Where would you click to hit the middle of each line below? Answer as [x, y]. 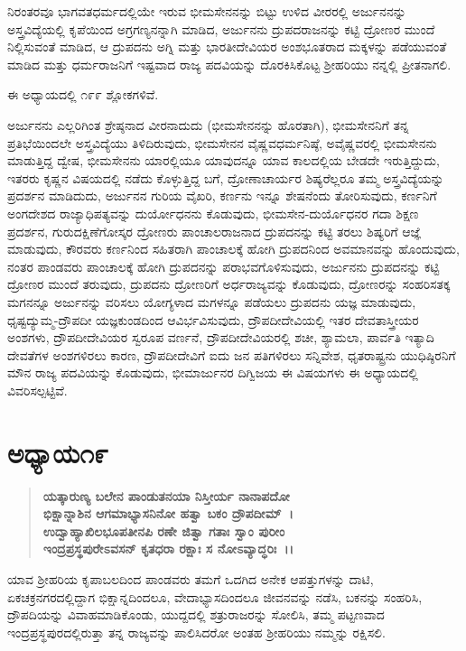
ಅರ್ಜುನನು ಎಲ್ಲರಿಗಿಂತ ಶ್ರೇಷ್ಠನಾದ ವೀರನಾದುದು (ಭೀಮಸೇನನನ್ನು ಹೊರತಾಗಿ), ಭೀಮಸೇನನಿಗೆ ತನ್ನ [208, 124]
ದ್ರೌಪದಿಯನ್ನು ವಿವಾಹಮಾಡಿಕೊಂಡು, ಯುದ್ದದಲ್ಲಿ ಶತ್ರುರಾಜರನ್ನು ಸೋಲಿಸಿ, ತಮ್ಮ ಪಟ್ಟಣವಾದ [196, 614]
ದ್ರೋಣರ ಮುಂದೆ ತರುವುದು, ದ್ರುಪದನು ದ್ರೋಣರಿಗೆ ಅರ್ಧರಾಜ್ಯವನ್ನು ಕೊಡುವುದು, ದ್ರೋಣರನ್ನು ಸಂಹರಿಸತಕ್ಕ [229, 284]
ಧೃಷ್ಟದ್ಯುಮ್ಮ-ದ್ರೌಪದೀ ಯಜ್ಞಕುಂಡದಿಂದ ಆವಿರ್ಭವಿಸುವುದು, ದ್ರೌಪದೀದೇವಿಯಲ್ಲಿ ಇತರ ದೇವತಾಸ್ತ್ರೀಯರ [213, 319]
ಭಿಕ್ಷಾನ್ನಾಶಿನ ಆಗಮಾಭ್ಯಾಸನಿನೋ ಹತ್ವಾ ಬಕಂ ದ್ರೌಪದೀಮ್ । [168, 513]
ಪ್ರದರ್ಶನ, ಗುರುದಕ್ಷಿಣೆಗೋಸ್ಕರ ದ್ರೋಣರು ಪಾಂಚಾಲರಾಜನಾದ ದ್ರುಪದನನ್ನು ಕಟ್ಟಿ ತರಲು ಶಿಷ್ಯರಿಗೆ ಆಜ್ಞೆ [214, 231]
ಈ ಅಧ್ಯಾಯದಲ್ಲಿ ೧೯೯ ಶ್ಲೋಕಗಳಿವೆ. [83, 94]
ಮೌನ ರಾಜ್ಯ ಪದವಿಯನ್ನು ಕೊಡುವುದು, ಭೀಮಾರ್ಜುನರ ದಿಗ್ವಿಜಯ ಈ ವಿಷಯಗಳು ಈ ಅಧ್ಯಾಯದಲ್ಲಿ [213, 372]
